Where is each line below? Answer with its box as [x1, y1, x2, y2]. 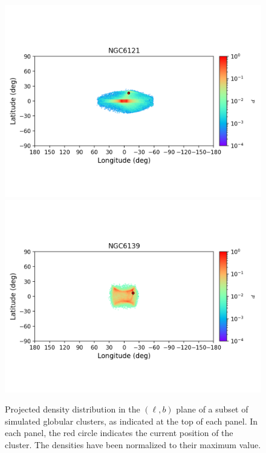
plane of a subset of [176, 403, 248, 416]
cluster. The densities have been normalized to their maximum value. [5, 438, 261, 451]
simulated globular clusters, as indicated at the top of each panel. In [5, 414, 258, 427]
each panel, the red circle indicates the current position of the [5, 426, 233, 439]
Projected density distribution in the [5, 403, 140, 416]
